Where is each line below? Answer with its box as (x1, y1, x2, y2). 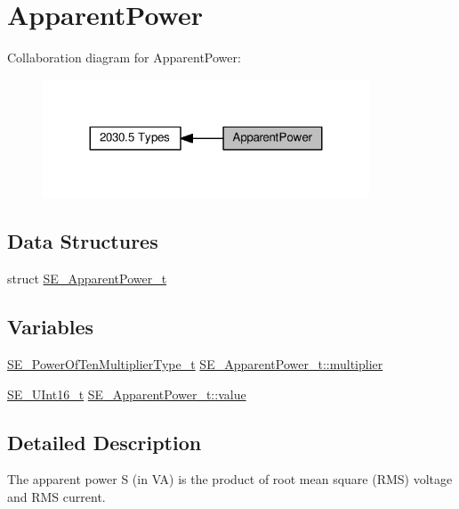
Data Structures (7, 227, 158, 255)
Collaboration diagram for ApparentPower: (7, 48, 241, 67)
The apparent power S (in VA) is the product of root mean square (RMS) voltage (7, 470, 453, 488)
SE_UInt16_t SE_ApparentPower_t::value (7, 384, 246, 403)
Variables (7, 313, 94, 341)
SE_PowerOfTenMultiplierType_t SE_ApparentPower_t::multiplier (7, 355, 383, 374)
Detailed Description (7, 428, 202, 456)
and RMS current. (7, 488, 106, 506)
